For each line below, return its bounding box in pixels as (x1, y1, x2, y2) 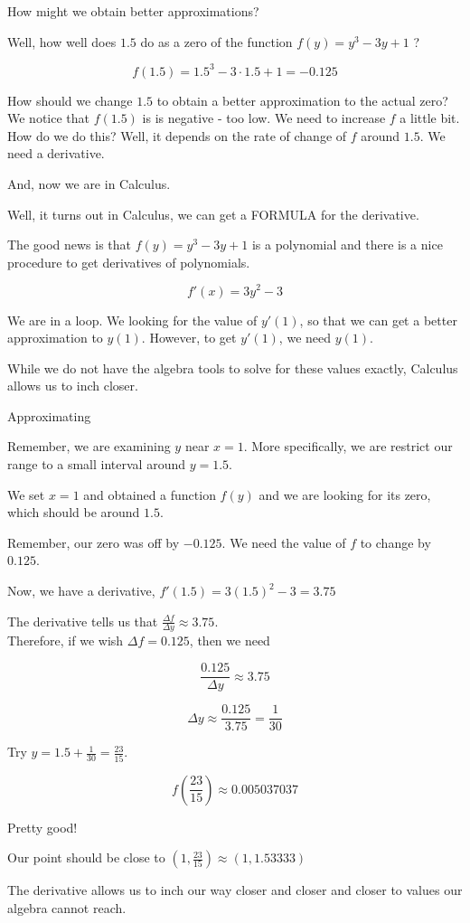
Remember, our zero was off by (7, 532, 180, 551)
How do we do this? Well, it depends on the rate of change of (7, 126, 347, 145)
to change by (360, 532, 431, 551)
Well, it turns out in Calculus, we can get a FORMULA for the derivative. (7, 204, 419, 223)
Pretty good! (7, 817, 78, 836)
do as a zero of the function (140, 32, 293, 51)
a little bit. (399, 108, 460, 127)
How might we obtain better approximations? (7, 2, 259, 20)
